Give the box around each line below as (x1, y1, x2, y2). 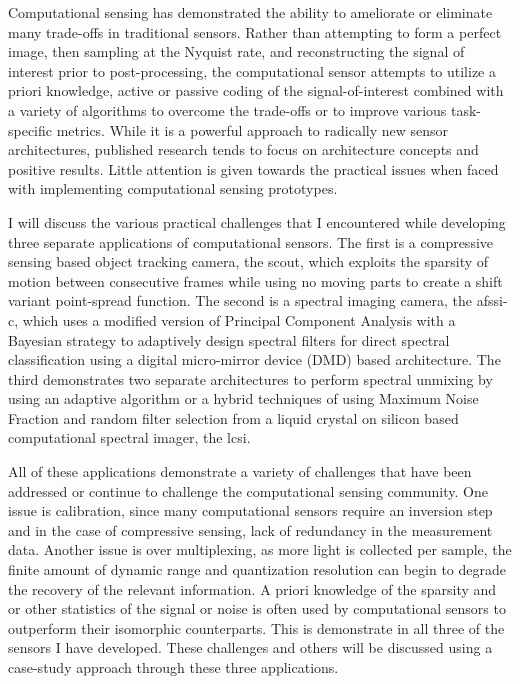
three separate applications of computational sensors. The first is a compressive (8, 231, 494, 252)
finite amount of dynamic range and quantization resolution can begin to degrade (8, 559, 507, 580)
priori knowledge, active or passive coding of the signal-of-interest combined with (8, 80, 504, 101)
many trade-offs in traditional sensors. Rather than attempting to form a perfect (8, 21, 502, 42)
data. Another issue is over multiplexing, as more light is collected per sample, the (8, 539, 512, 560)
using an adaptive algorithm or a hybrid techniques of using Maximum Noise (8, 388, 479, 409)
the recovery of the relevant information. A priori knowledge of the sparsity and (8, 578, 497, 599)
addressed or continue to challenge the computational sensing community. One (8, 480, 488, 501)
